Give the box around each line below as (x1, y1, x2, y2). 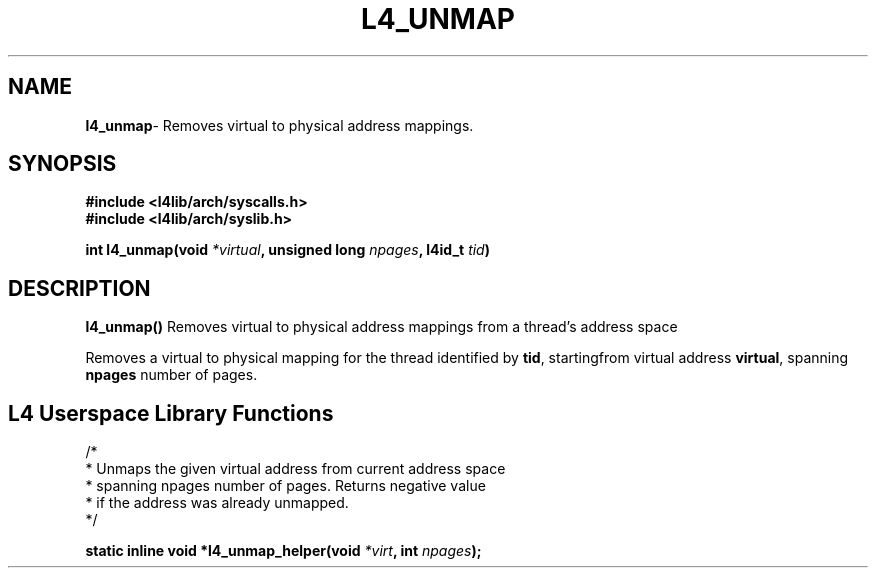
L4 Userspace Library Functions (8, 400, 334, 426)
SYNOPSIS (8, 151, 117, 177)
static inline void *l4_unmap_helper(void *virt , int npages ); (85, 542, 482, 560)
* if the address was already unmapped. (85, 494, 349, 512)
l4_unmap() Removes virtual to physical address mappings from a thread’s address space (85, 318, 678, 336)
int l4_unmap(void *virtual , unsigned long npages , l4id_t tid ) (85, 241, 490, 259)
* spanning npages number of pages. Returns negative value (85, 477, 486, 495)
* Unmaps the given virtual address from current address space (85, 460, 506, 478)
